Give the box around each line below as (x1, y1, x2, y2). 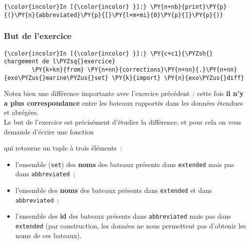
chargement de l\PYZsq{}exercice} (4, 58, 116, 65)
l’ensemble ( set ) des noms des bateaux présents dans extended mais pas (15, 159, 234, 169)
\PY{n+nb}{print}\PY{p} (150, 3, 227, 10)
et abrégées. (4, 107, 39, 117)
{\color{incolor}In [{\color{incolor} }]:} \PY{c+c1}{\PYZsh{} (4, 50, 213, 57)
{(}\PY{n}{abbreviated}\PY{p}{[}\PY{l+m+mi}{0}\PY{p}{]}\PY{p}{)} (4, 11, 224, 19)
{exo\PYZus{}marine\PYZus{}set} (4, 74, 108, 81)
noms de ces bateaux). (15, 230, 82, 240)
